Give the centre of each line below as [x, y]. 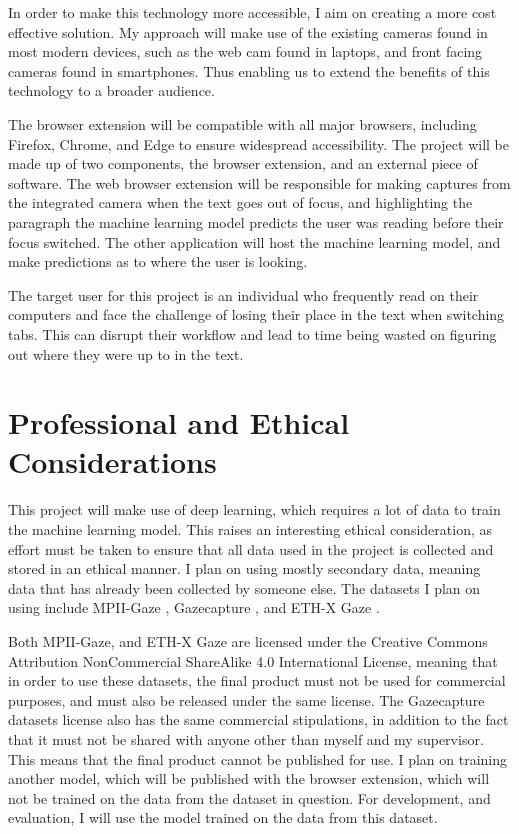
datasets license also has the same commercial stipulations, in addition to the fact [258, 719]
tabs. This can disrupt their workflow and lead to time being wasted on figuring [252, 333]
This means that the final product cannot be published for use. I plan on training [258, 758]
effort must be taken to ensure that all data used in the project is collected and [251, 548]
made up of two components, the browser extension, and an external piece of [243, 163]
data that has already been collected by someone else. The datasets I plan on [244, 587]
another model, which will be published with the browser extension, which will [249, 778]
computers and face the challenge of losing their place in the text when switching [256, 314]
